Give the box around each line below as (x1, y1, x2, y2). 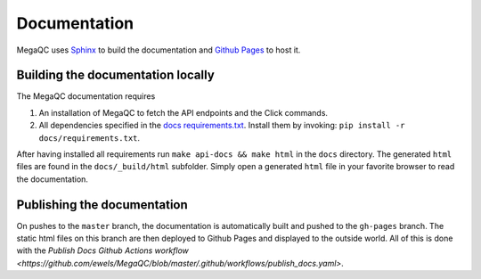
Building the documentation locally (16, 68, 216, 83)
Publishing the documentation (16, 197, 189, 212)
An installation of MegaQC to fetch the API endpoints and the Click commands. (38, 107, 329, 118)
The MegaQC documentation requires (16, 91, 156, 102)
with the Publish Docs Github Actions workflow (16, 245, 189, 256)
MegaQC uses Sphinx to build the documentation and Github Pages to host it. (16, 45, 301, 55)
